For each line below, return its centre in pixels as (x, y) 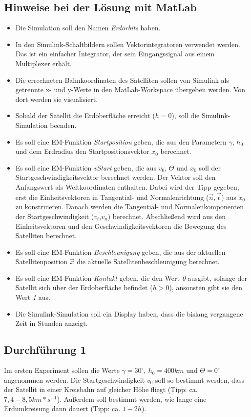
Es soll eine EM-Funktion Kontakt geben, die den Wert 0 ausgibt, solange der (131, 278)
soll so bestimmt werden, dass (199, 380)
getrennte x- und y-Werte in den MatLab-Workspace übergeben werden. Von (130, 89)
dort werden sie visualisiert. (57, 99)
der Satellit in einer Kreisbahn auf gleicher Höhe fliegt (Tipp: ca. (101, 389)
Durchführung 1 (45, 350)
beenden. (63, 125)
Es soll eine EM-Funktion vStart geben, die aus (86, 167)
